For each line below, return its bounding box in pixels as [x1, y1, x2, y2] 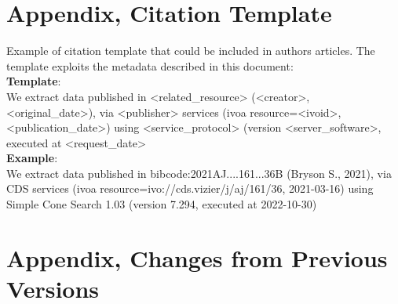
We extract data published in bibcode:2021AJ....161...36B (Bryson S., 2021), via [6, 165, 392, 181]
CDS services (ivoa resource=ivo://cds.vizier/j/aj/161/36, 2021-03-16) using [6, 180, 374, 197]
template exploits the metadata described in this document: [6, 57, 294, 74]
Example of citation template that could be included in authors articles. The [6, 42, 375, 59]
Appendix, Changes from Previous [6, 241, 388, 273]
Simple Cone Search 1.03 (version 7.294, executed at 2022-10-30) [6, 196, 317, 212]
